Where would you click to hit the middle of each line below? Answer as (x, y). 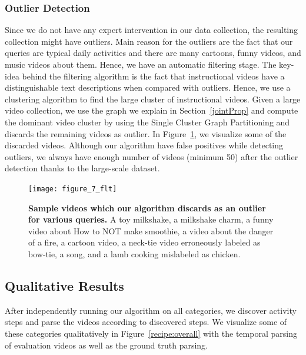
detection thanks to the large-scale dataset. (82, 168)
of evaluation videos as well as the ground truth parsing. (107, 345)
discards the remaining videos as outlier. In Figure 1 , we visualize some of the (146, 133)
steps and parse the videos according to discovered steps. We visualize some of (146, 322)
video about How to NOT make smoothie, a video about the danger (151, 230)
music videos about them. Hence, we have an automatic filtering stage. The (141, 64)
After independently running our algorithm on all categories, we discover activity (151, 310)
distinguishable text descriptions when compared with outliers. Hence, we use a (148, 87)
